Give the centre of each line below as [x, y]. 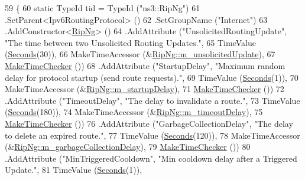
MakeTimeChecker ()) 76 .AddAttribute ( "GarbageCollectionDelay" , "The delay [149, 123]
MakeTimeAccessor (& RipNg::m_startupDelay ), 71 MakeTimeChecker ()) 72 [145, 89]
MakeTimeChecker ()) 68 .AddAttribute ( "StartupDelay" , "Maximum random [145, 65]
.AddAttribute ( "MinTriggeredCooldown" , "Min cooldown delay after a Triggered [151, 158]
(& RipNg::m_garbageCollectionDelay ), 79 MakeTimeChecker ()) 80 [128, 147]
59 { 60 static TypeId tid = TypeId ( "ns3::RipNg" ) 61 [103, 8]
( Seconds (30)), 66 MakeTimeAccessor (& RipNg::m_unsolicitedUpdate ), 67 [140, 54]
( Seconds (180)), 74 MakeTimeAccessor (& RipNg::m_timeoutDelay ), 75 [134, 112]
